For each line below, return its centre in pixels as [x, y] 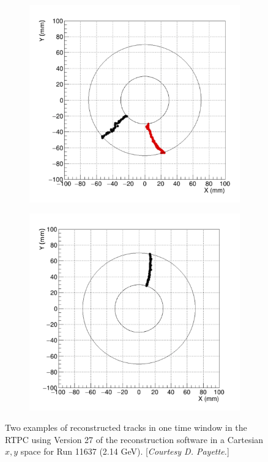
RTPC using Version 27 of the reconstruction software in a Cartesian [134, 439]
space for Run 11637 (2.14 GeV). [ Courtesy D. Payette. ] [125, 451]
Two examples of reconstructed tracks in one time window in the [126, 427]
